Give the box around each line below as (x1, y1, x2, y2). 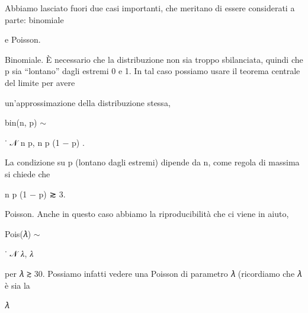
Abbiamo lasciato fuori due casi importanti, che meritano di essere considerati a (5, 2, 295, 14)
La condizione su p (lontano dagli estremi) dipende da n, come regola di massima (5, 156, 300, 168)
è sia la (5, 279, 30, 291)
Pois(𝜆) (5, 227, 31, 239)
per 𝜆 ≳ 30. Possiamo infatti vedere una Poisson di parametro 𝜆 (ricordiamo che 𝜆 (5, 267, 302, 279)
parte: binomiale (5, 13, 64, 25)
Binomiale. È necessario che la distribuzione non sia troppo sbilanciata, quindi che (5, 53, 303, 65)
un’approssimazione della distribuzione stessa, (5, 96, 171, 108)
